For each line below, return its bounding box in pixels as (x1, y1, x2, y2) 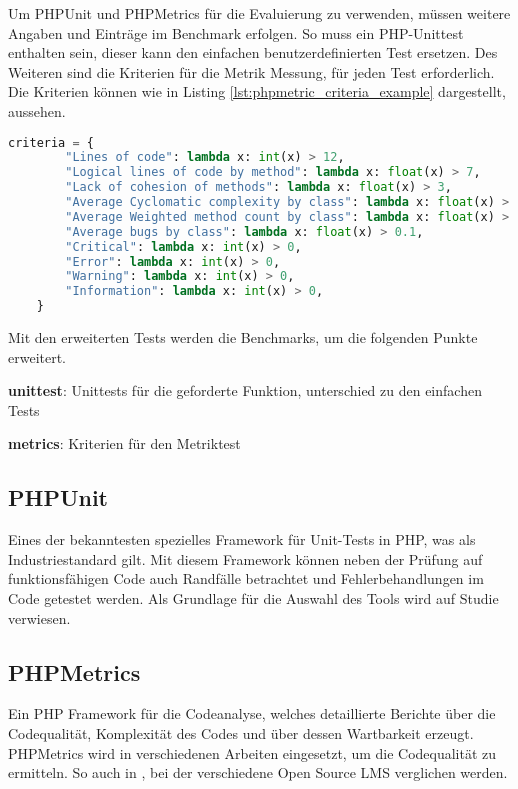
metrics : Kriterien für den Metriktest (8, 433, 241, 454)
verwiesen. (8, 607, 71, 628)
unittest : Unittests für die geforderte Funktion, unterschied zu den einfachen (8, 380, 482, 401)
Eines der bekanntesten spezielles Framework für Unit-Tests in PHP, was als (8, 529, 476, 550)
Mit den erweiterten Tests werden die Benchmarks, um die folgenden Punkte (8, 327, 478, 348)
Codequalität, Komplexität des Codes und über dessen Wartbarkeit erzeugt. (8, 723, 474, 743)
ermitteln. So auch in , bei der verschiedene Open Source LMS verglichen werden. (8, 762, 508, 783)
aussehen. (8, 100, 66, 121)
